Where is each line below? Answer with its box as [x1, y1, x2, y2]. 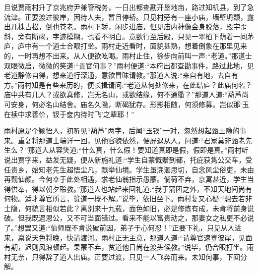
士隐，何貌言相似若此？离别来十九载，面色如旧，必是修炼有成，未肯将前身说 [4, 203, 254, 213]
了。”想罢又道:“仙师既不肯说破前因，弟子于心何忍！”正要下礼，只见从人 [4, 222, 235, 233]
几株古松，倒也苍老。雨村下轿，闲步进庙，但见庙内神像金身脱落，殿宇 [10, 21, 240, 32]
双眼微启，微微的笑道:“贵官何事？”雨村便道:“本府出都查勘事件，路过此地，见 [4, 60, 254, 70]
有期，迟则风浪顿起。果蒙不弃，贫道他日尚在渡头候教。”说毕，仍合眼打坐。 [4, 242, 247, 252]
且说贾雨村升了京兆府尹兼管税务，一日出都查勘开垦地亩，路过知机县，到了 [4, 2, 247, 12]
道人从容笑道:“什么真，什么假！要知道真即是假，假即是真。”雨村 [35, 145, 242, 155]
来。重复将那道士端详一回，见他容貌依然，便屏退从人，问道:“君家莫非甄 [4, 135, 239, 145]
